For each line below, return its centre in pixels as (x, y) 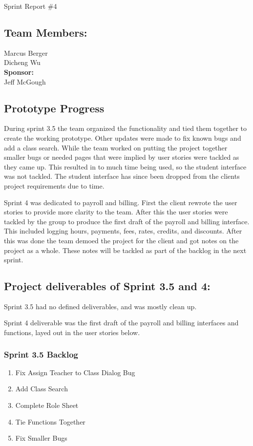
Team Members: (46, 32)
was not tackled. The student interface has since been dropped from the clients (122, 176)
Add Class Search (42, 389)
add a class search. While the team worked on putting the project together (116, 147)
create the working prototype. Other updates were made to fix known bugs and (123, 138)
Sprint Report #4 (31, 6)
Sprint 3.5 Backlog (41, 354)
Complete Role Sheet (47, 405)
